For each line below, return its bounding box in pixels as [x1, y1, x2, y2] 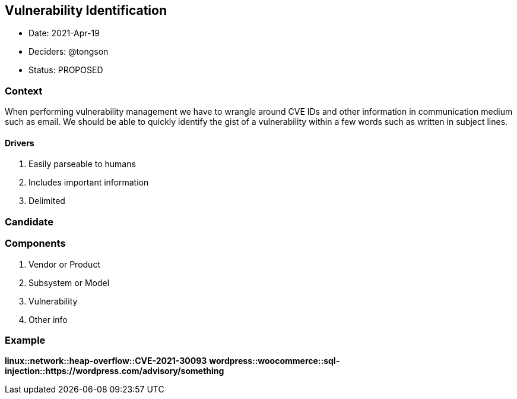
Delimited [28, 196, 65, 206]
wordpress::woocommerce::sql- [209, 356, 340, 366]
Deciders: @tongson [28, 46, 109, 57]
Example [5, 334, 46, 346]
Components [5, 237, 66, 250]
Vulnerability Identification [5, 3, 167, 18]
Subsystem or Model [28, 277, 110, 288]
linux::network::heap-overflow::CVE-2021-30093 [5, 356, 207, 366]
